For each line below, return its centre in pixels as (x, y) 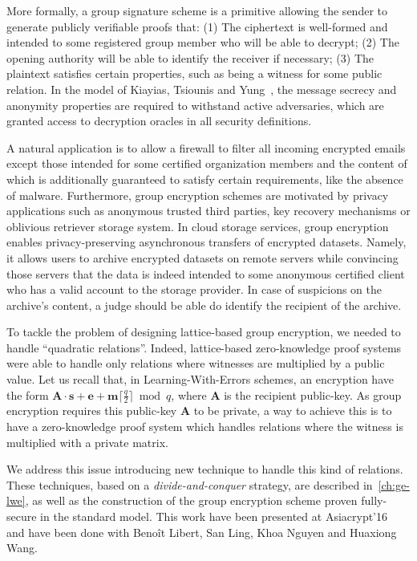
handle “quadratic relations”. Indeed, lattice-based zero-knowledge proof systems (204, 347)
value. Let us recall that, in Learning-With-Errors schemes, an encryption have (200, 379)
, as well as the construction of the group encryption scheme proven (191, 500)
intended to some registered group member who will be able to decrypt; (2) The (203, 42)
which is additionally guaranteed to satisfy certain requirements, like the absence (205, 179)
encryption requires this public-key (92, 411)
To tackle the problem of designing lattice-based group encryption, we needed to (204, 332)
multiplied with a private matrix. (87, 442)
